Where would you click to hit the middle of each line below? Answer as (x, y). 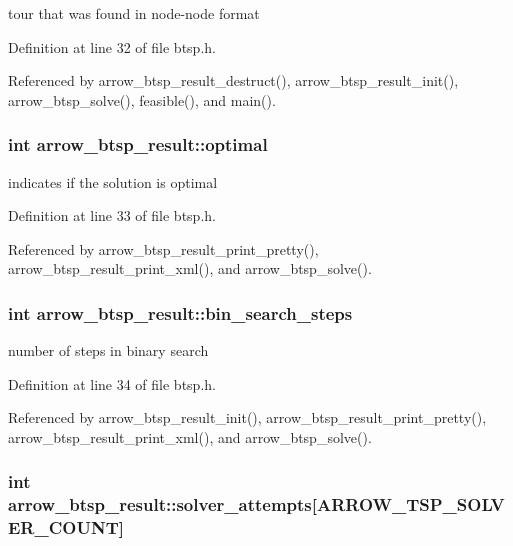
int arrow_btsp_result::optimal (138, 144)
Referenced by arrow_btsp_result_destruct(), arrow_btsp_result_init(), (233, 80)
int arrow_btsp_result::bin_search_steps (180, 312)
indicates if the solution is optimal (113, 181)
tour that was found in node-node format (134, 13)
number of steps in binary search (108, 350)
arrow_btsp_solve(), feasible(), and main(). (142, 99)
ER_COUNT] (66, 527)
